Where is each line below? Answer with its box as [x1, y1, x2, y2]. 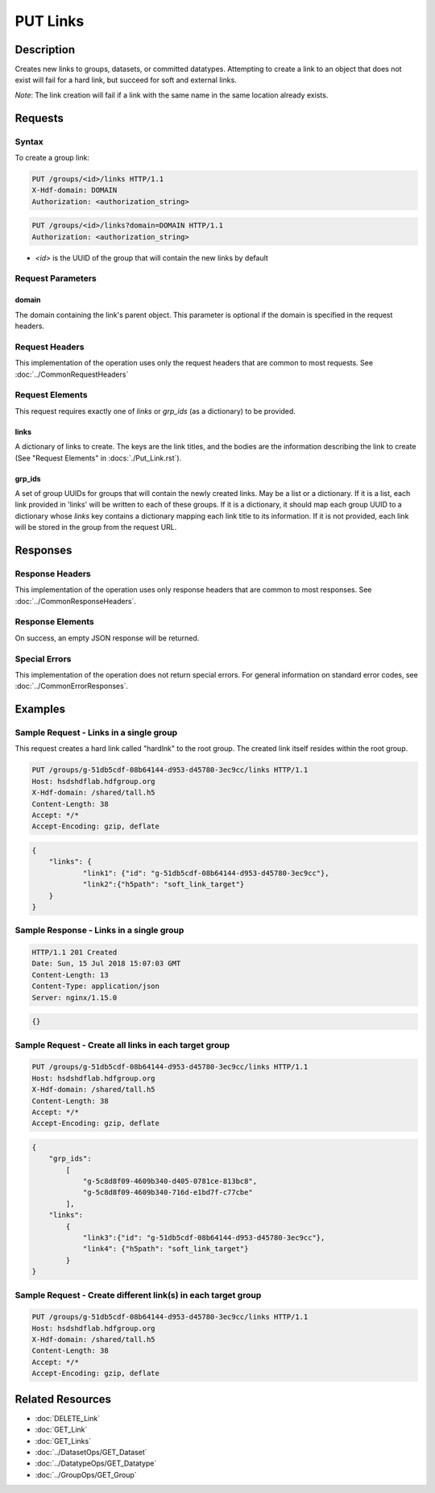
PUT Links [14, 12, 85, 30]
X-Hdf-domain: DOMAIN [31, 186, 118, 195]
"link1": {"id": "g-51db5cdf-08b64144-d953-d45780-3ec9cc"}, [82, 868, 329, 878]
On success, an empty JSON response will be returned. [14, 633, 200, 643]
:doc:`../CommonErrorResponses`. [14, 682, 129, 691]
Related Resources [14, 1392, 112, 1406]
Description [14, 43, 76, 56]
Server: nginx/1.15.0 [31, 993, 118, 1002]
